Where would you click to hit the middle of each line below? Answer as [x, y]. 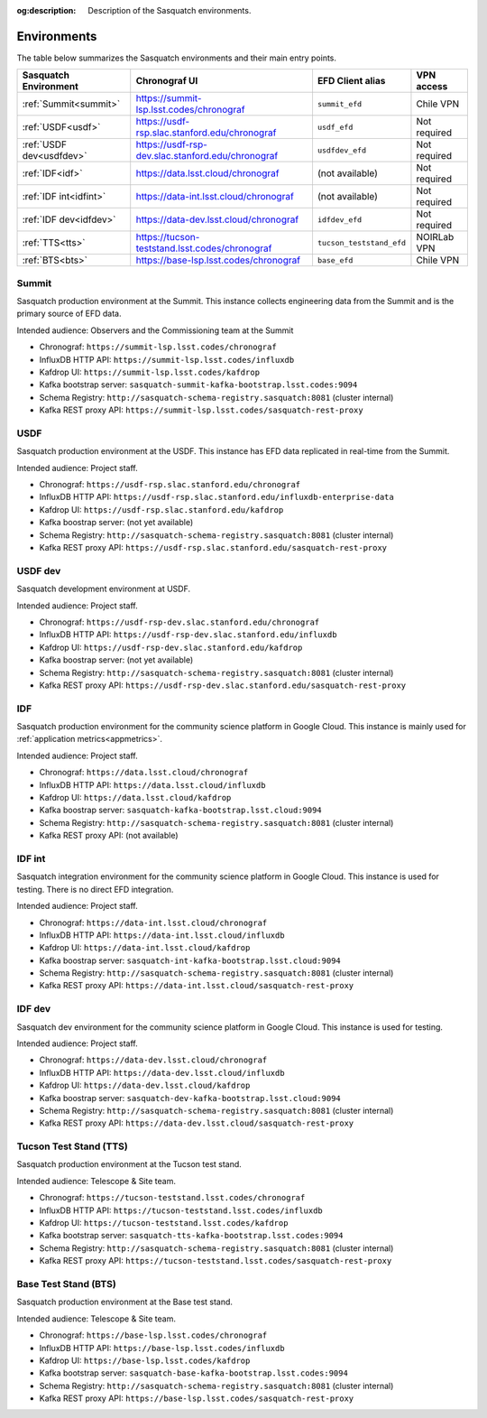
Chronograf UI [167, 81]
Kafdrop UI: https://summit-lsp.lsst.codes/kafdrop [150, 372]
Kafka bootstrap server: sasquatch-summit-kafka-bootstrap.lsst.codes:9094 [198, 385]
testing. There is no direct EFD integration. [95, 889]
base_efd [335, 260]
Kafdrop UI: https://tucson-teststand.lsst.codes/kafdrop [164, 1223]
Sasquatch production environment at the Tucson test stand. [129, 1164]
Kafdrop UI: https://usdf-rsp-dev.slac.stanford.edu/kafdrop [171, 647]
